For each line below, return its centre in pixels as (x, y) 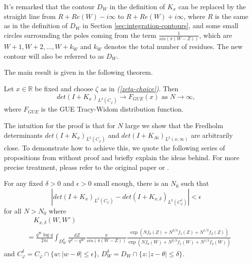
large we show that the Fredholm (174, 125)
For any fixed (24, 183)
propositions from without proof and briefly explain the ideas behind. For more (122, 157)
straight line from (30, 16)
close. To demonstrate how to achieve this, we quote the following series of (115, 148)
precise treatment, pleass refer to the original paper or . (87, 167)
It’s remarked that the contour (49, 6)
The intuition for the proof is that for (60, 125)
